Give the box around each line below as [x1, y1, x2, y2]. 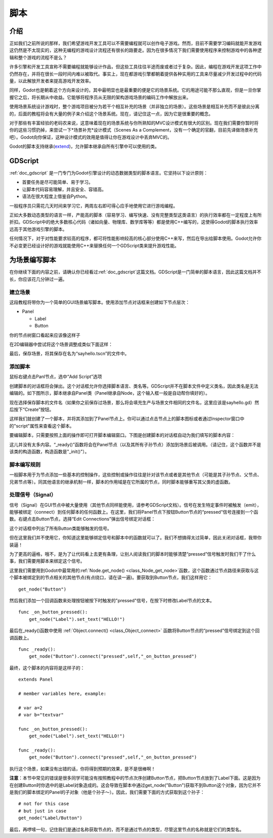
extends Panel [18, 677, 53, 683]
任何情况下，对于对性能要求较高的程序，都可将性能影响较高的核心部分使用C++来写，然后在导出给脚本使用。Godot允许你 [9, 235, 262, 241]
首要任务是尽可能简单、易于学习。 [22, 179, 93, 185]
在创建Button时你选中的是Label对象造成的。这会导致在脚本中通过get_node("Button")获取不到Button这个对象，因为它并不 [9, 782, 261, 788]
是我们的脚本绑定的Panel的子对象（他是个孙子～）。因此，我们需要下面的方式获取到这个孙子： [9, 789, 205, 795]
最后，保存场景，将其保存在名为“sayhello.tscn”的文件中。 [9, 351, 129, 357]
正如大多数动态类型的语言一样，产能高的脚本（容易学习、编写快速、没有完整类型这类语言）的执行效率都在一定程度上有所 [9, 212, 262, 218]
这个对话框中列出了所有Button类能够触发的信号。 [9, 525, 112, 531]
